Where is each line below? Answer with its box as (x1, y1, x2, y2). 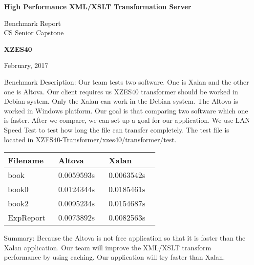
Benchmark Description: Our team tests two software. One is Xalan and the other (4, 76, 249, 87)
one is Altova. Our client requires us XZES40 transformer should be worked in (4, 86, 238, 96)
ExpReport (8, 212, 45, 223)
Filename (8, 155, 44, 166)
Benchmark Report (4, 18, 61, 28)
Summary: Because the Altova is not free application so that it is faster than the (4, 233, 246, 243)
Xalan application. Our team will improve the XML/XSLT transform (4, 242, 212, 252)
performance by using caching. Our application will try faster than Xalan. (4, 252, 225, 262)
